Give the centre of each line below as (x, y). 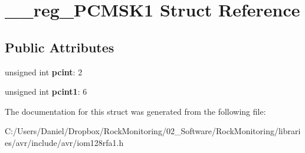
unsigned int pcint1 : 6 (46, 92)
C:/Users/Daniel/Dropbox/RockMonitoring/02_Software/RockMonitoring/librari (153, 131)
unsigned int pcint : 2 (44, 71)
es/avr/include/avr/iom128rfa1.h (64, 142)
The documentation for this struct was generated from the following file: (135, 111)
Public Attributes (60, 47)
